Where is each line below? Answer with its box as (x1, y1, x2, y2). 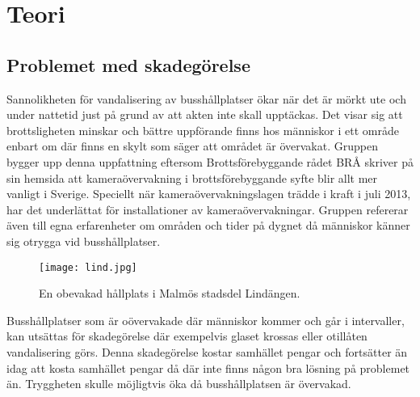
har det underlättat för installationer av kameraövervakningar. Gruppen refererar (6, 201, 409, 218)
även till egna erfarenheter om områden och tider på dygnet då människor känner (6, 217, 410, 234)
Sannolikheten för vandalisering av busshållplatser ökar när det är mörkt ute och (6, 90, 406, 107)
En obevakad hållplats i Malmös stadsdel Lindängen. (39, 285, 300, 302)
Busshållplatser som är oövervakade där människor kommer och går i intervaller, (6, 311, 405, 328)
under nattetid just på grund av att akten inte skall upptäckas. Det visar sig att (6, 106, 403, 123)
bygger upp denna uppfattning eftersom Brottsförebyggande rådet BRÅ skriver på (6, 153, 414, 170)
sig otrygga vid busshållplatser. (6, 232, 161, 249)
